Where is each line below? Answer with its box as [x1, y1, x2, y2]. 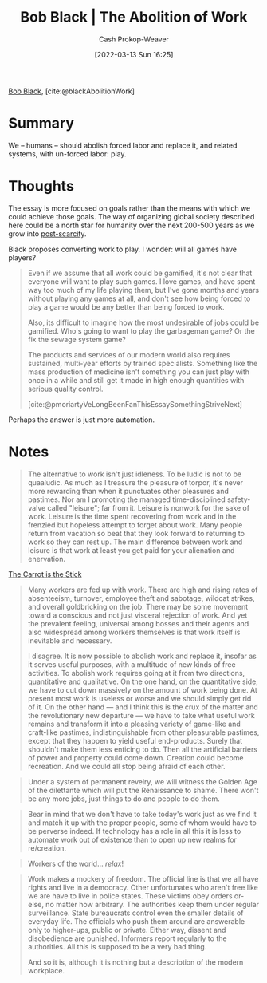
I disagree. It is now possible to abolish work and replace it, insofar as [27, 651, 257, 661]
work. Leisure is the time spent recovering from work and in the [27, 511, 237, 521]
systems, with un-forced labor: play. [8, 148, 127, 159]
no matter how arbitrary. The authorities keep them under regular [45, 899, 260, 909]
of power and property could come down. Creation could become [27, 752, 244, 762]
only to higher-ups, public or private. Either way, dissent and [27, 925, 226, 934]
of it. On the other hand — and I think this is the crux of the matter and [27, 702, 259, 712]
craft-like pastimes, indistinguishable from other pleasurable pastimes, [27, 727, 260, 737]
